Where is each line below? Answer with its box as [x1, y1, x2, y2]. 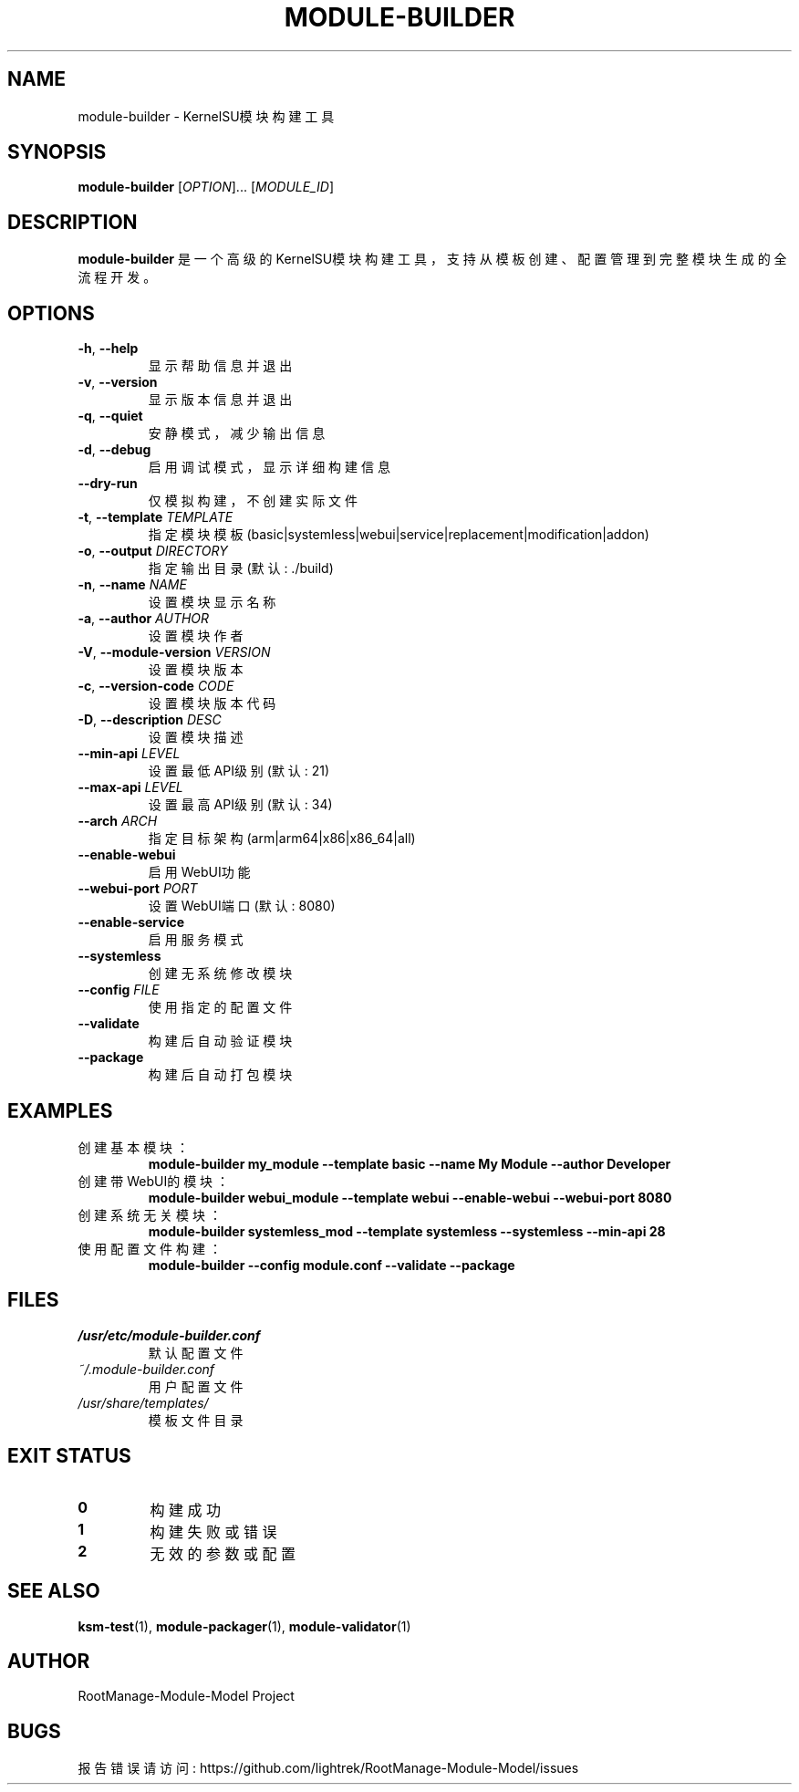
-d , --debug [78, 442, 151, 458]
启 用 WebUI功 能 [148, 864, 251, 880]
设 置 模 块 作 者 [148, 628, 244, 644]
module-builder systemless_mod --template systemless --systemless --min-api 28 [148, 1223, 666, 1239]
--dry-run [78, 475, 138, 492]
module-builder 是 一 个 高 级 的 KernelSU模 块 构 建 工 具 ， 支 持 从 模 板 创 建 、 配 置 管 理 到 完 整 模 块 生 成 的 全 [78, 251, 787, 267]
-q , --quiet [78, 408, 143, 424]
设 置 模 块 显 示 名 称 [148, 594, 276, 610]
